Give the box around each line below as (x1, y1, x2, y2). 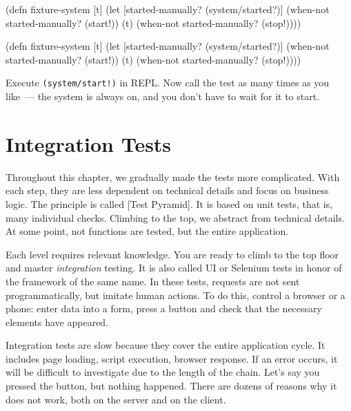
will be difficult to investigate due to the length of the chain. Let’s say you (6, 365, 320, 379)
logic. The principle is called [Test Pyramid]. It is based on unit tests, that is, (6, 196, 333, 211)
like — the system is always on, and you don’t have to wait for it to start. (6, 89, 320, 104)
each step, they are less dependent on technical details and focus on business (6, 183, 329, 198)
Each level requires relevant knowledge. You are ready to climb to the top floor (6, 247, 339, 261)
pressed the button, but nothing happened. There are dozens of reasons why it (6, 379, 337, 393)
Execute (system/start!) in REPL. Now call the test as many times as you (6, 75, 330, 90)
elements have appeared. (6, 314, 109, 329)
